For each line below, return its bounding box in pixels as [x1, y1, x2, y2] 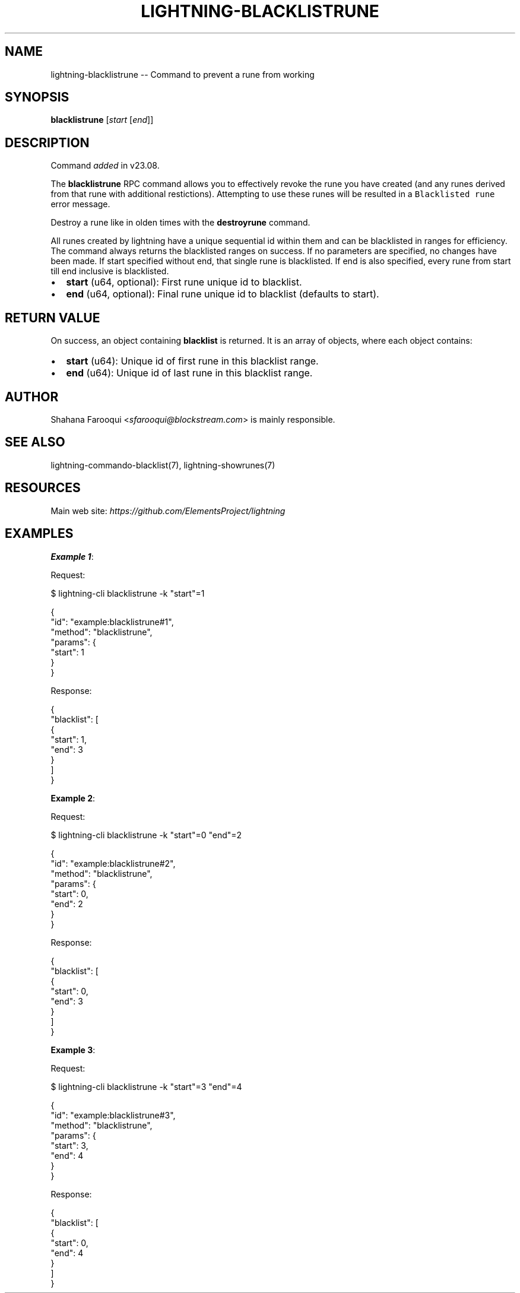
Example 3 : [50, 1044, 96, 1055]
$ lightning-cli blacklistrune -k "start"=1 [50, 588, 205, 598]
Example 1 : [50, 551, 94, 562]
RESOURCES [5, 480, 81, 496]
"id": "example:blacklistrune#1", [50, 616, 174, 627]
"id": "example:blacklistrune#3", [50, 1110, 176, 1120]
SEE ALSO [5, 435, 65, 450]
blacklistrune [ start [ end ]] [50, 115, 154, 125]
